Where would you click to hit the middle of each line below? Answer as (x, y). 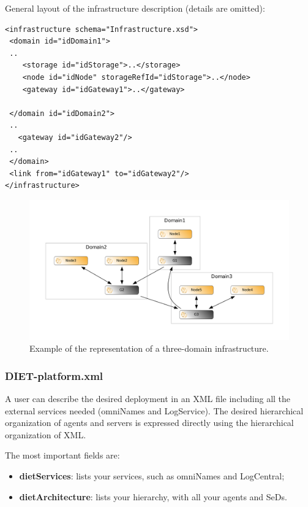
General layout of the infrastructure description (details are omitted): (135, 8)
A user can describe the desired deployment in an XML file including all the (148, 399)
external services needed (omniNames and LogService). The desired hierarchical (154, 410)
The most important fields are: (62, 455)
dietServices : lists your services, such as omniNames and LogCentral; (152, 476)
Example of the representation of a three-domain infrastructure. (149, 348)
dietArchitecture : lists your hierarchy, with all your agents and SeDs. (153, 496)
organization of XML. (46, 434)
